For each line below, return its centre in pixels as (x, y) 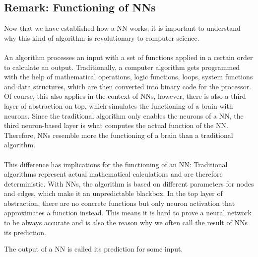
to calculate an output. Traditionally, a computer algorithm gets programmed (122, 67)
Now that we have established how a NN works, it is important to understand (122, 28)
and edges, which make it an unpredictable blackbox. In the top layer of (113, 193)
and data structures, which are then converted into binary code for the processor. (128, 86)
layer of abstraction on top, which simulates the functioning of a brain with (119, 105)
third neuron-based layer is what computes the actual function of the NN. (116, 125)
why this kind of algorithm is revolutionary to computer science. (102, 37)
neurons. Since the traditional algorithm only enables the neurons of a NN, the (124, 115)
